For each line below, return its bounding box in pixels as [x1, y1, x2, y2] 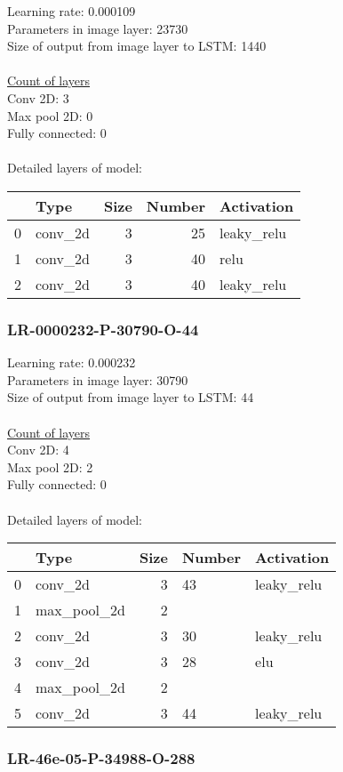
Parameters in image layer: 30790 [7, 370, 188, 389]
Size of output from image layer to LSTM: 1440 [7, 36, 267, 55]
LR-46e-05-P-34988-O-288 [7, 747, 195, 769]
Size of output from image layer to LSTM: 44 [7, 388, 254, 406]
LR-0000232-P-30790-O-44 [7, 318, 199, 340]
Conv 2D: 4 [7, 440, 69, 459]
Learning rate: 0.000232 [7, 353, 136, 372]
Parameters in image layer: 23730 [7, 19, 188, 37]
